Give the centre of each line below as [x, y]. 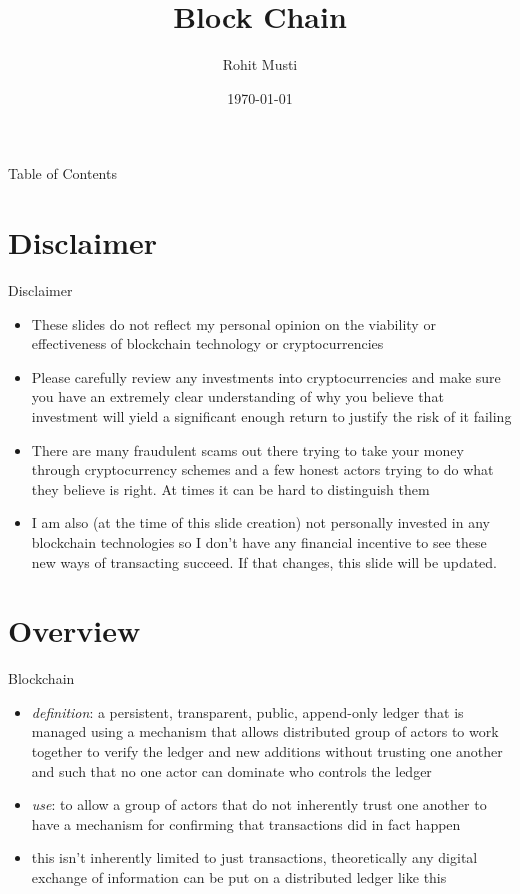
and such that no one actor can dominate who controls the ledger [231, 770]
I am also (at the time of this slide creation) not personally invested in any [260, 522]
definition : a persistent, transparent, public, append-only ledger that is [247, 711]
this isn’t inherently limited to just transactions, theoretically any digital [254, 857]
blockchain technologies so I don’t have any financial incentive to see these [259, 541]
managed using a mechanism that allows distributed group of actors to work [265, 731]
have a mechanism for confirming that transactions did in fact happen [246, 823]
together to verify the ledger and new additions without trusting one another [267, 751]
